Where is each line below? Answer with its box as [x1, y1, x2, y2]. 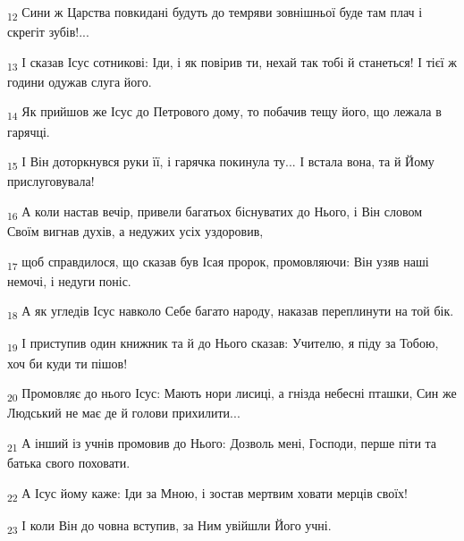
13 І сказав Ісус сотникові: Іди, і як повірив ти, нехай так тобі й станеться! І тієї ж [7, 52, 457, 73]
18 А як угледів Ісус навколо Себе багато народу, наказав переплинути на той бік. [7, 301, 454, 323]
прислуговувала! [7, 172, 95, 190]
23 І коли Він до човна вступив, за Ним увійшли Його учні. [7, 515, 332, 537]
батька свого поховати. [7, 453, 131, 471]
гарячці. [7, 122, 50, 140]
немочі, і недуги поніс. [7, 271, 131, 290]
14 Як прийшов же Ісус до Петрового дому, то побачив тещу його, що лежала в [7, 102, 442, 123]
